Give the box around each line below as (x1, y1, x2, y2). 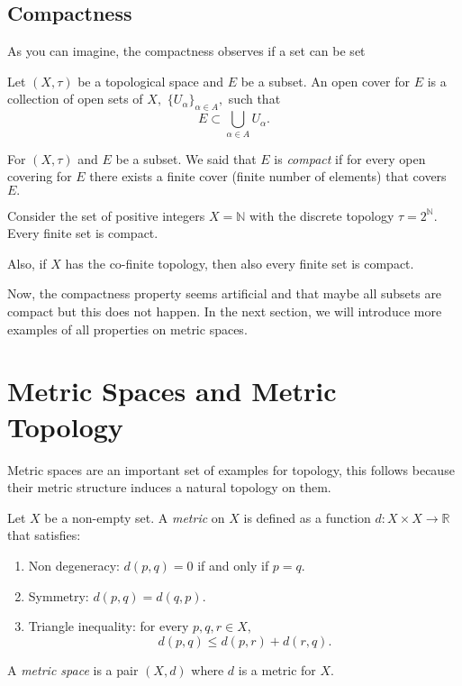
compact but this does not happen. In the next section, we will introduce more (7, 302, 442, 321)
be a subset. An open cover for (240, 71, 410, 90)
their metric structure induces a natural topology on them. (7, 478, 331, 497)
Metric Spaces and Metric (7, 372, 337, 409)
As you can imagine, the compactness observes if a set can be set (7, 41, 366, 60)
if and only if (197, 555, 269, 574)
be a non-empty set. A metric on (44, 508, 225, 526)
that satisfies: (7, 526, 81, 544)
